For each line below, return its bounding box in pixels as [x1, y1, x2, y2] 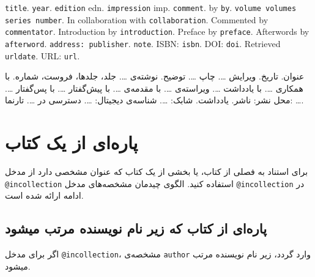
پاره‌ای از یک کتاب [5, 130, 138, 155]
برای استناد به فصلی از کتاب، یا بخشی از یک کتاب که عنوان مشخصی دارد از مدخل [5, 165, 308, 178]
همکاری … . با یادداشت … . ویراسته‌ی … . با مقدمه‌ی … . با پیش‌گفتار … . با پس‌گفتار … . [5, 81, 303, 94]
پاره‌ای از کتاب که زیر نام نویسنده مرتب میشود [5, 219, 267, 238]
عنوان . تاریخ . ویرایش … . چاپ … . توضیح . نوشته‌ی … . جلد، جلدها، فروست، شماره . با [5, 70, 305, 83]
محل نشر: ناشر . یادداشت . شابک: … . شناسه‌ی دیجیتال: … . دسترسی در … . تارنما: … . [5, 94, 304, 106]
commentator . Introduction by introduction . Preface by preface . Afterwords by [5, 25, 309, 38]
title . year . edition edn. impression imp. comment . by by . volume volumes [5, 1, 297, 13]
